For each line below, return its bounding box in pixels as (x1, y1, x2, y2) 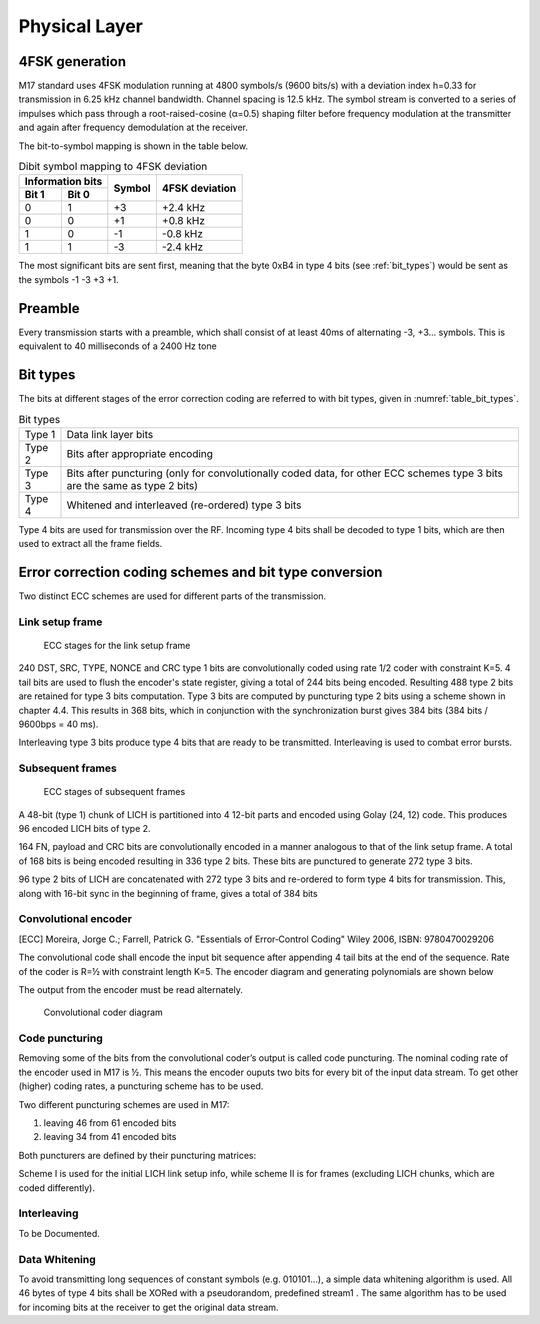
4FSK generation (18, 53, 127, 70)
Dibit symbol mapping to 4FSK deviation (18, 160, 208, 174)
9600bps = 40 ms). (18, 718, 99, 730)
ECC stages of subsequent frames (43, 786, 186, 798)
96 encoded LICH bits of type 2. (18, 823, 151, 835)
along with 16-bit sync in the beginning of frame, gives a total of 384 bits (18, 887, 319, 899)
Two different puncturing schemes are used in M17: (18, 1098, 230, 1110)
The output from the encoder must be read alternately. (18, 983, 244, 995)
